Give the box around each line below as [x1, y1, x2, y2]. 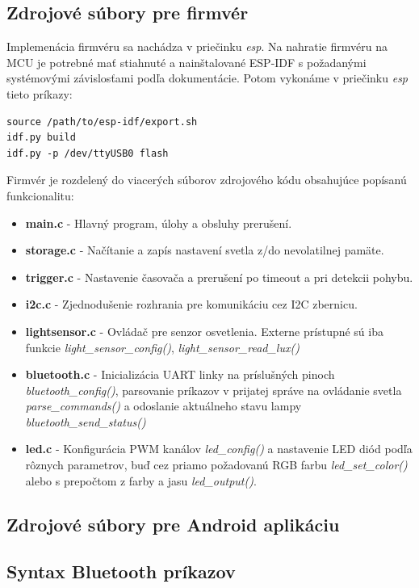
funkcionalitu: [6, 187, 74, 204]
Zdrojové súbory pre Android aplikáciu [6, 511, 340, 536]
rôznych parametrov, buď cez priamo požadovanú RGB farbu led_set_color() [25, 456, 408, 473]
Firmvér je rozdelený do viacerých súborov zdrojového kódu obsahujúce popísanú [6, 171, 407, 188]
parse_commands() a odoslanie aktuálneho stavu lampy [25, 397, 302, 414]
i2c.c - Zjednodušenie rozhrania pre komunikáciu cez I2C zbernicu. [25, 296, 358, 313]
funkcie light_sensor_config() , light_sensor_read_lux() [25, 338, 300, 355]
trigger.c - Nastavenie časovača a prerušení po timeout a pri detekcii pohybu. [25, 268, 413, 285]
